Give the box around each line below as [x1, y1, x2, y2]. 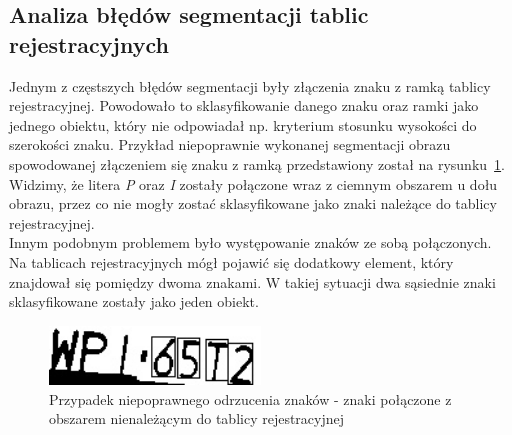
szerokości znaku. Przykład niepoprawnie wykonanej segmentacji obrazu [9, 134, 451, 155]
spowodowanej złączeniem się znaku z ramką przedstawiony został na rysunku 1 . [9, 153, 505, 174]
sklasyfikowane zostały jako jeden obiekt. [9, 291, 259, 312]
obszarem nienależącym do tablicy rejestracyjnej [49, 408, 345, 429]
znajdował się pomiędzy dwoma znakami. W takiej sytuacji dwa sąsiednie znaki [9, 271, 496, 292]
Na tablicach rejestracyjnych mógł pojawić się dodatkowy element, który [9, 251, 454, 272]
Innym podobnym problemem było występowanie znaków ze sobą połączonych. [9, 232, 492, 253]
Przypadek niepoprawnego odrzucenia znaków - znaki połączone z [49, 388, 452, 409]
